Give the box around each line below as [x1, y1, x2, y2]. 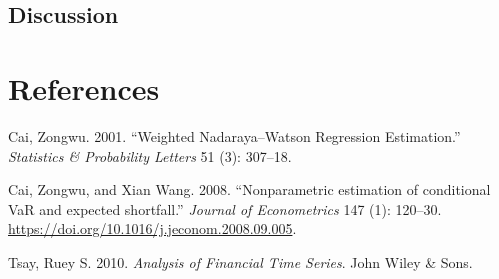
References [8, 67, 160, 108]
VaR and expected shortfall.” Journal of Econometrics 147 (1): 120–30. [8, 198, 442, 219]
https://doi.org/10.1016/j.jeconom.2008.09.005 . [8, 218, 297, 239]
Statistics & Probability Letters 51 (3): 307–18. [8, 145, 292, 166]
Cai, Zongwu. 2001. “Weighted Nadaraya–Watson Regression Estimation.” [8, 125, 461, 146]
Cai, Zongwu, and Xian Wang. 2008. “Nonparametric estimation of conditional [8, 179, 491, 200]
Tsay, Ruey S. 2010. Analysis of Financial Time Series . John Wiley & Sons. [8, 251, 473, 272]
